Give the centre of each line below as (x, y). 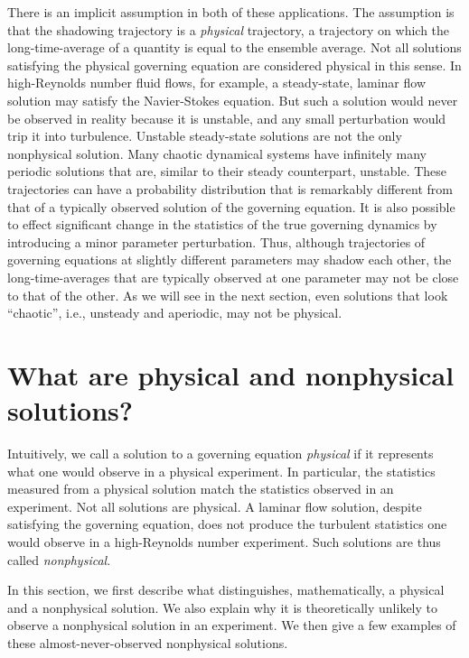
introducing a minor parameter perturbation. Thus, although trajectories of (216, 241)
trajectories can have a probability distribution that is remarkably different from (230, 188)
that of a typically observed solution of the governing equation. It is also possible (231, 206)
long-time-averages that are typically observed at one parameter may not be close (233, 277)
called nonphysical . (59, 559)
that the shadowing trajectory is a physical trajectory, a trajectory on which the (229, 29)
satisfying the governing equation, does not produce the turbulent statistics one (227, 524)
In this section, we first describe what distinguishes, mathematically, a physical (226, 590)
